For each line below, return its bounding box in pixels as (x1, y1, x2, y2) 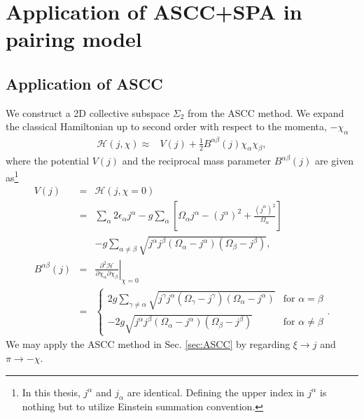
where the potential (6, 153, 90, 168)
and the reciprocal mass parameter (122, 153, 272, 168)
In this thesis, (22, 384, 80, 399)
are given (314, 153, 354, 168)
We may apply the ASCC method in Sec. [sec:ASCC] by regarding (6, 337, 290, 351)
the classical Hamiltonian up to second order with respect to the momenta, (6, 119, 327, 134)
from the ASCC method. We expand (188, 105, 344, 120)
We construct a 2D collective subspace (6, 105, 170, 120)
